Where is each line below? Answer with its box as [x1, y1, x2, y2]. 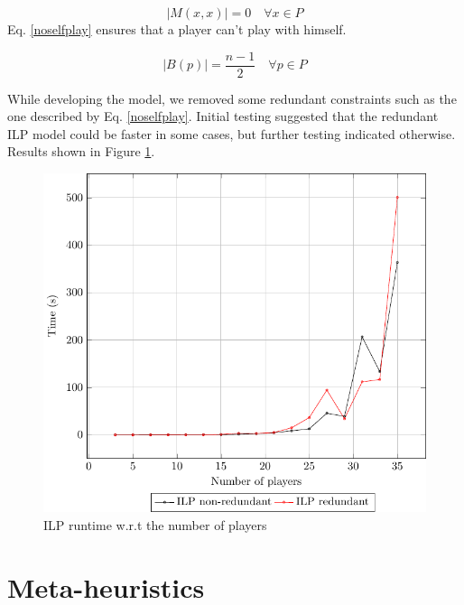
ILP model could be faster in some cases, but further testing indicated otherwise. [7, 124, 456, 143]
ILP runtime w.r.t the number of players [43, 515, 267, 534]
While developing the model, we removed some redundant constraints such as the [7, 88, 457, 107]
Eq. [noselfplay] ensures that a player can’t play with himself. [7, 20, 347, 38]
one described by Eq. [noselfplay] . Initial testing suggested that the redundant [7, 107, 439, 126]
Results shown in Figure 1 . [7, 142, 155, 161]
